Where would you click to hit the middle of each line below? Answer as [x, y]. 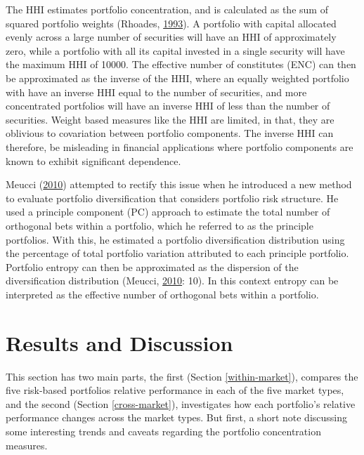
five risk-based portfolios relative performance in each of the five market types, [175, 390]
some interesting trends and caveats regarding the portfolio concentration [163, 431]
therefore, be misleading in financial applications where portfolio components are [180, 146]
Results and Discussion [119, 342]
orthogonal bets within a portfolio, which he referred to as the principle [160, 225]
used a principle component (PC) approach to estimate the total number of [168, 212]
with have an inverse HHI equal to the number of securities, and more [156, 92]
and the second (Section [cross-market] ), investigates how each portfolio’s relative [181, 403]
